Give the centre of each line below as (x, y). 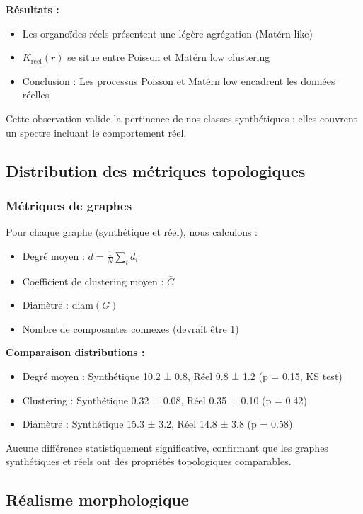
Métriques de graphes (69, 205)
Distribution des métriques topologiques (156, 170)
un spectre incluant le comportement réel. (96, 132)
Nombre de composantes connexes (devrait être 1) (131, 328)
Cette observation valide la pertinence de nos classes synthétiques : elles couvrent (181, 118)
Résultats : (33, 9)
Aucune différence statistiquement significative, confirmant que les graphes (167, 447)
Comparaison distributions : (75, 352)
